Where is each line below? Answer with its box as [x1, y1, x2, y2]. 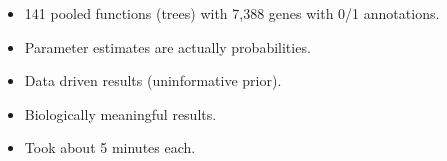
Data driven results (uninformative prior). [24, 70, 282, 91]
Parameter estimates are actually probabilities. [24, 36, 311, 57]
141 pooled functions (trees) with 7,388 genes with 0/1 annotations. [24, 3, 440, 23]
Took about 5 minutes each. [24, 137, 196, 158]
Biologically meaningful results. [24, 103, 217, 124]
